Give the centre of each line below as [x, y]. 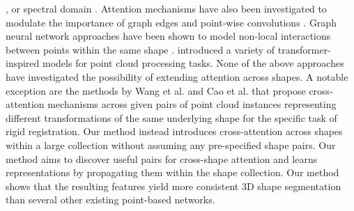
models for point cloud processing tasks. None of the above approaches [193, 63]
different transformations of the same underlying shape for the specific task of [171, 117]
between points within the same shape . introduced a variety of [140, 49]
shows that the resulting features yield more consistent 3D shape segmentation [174, 186]
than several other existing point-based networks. [110, 200]
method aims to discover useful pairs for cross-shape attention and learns [162, 158]
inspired [23, 63]
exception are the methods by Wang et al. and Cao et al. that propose [156, 90]
